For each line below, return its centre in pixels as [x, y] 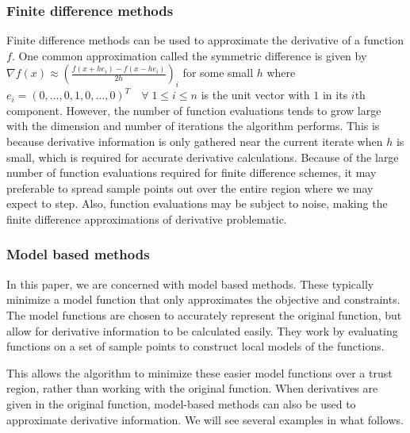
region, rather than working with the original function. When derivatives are [192, 388]
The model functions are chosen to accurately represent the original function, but [204, 314]
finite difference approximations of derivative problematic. [147, 218]
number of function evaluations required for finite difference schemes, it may [192, 172]
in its [335, 95]
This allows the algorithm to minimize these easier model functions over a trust [199, 372]
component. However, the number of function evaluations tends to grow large [194, 110]
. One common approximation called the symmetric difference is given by [189, 55]
